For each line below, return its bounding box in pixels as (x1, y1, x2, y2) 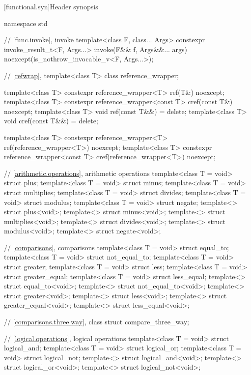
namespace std (4, 18, 48, 28)
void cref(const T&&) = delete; (4, 115, 98, 126)
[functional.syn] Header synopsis (4, 1, 98, 11)
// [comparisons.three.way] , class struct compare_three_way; (4, 317, 190, 327)
